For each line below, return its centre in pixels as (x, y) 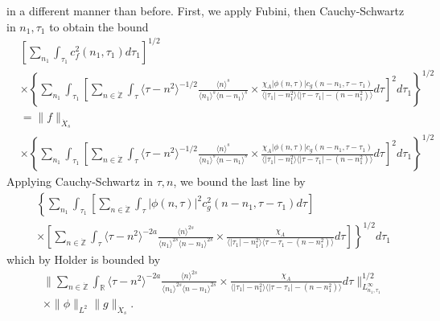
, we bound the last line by (239, 181)
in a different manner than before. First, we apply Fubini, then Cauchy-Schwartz (206, 10)
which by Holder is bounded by (84, 259)
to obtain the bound (99, 26)
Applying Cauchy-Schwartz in (80, 181)
